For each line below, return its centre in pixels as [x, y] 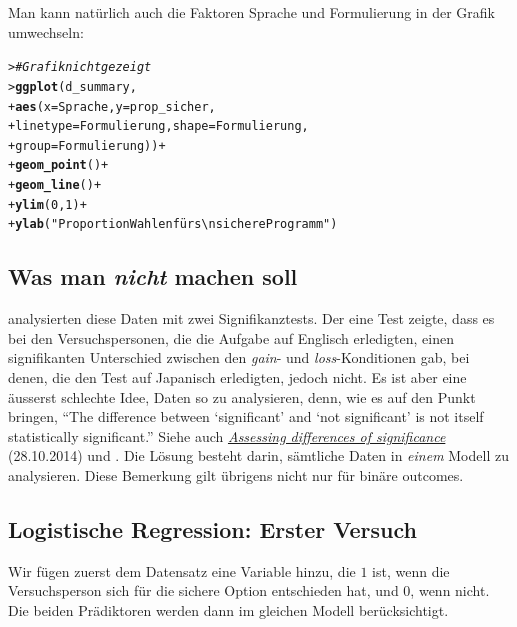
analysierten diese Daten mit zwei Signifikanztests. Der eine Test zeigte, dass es [251, 318]
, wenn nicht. [450, 590]
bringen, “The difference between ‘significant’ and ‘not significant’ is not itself [246, 416]
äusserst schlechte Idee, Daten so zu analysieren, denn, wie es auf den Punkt [242, 396]
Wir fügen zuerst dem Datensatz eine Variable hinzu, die [182, 570]
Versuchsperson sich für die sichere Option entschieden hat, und [203, 590]
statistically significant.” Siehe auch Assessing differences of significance [227, 435]
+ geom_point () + [58, 165]
